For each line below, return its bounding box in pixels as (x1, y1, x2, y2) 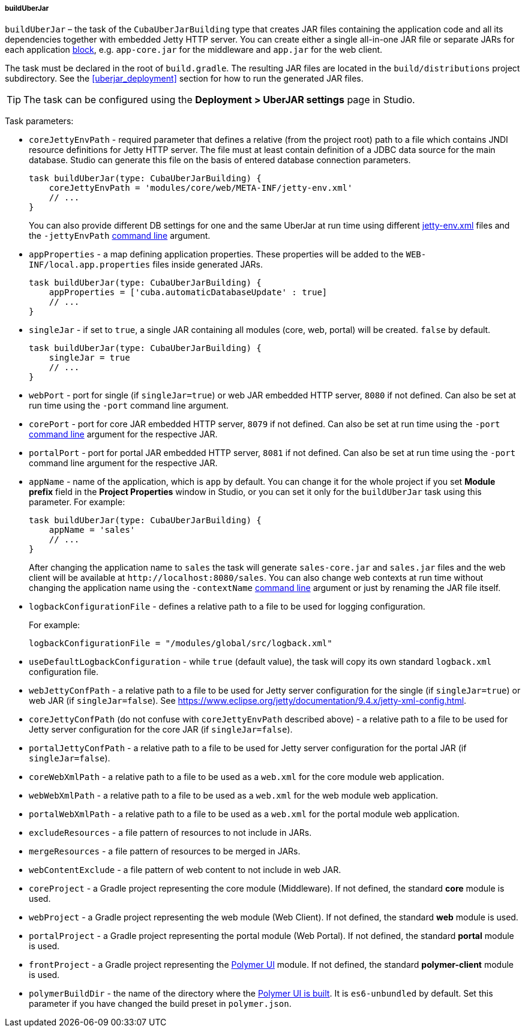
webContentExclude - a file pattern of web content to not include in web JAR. (29, 865, 341, 875)
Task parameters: (5, 116, 74, 127)
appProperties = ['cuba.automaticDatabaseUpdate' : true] (49, 287, 328, 298)
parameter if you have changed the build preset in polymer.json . (29, 998, 292, 1009)
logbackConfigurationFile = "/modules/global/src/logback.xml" (29, 638, 332, 649)
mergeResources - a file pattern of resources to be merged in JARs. (29, 846, 301, 857)
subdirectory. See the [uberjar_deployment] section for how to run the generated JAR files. (5, 73, 364, 84)
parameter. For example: (29, 497, 125, 508)
